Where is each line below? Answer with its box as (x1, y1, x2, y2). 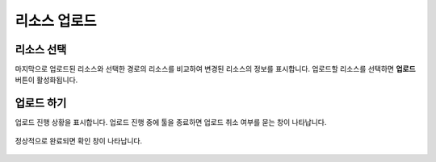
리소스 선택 (15, 43, 67, 56)
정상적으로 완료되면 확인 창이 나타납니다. (15, 135, 143, 145)
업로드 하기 (15, 97, 67, 110)
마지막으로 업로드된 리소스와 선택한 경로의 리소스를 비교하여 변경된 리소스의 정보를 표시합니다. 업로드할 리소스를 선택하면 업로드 (15, 64, 416, 74)
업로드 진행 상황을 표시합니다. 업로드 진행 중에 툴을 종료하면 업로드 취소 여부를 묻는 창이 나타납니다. (15, 118, 327, 127)
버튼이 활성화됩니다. (15, 75, 78, 85)
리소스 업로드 (15, 12, 97, 30)
